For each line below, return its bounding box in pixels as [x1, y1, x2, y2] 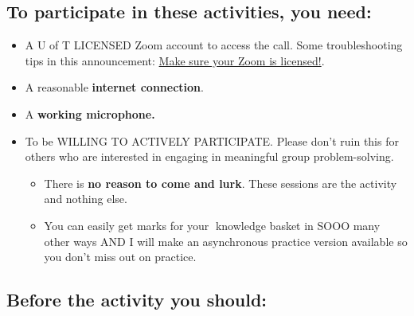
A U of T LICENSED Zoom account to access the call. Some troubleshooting [25, 37, 403, 53]
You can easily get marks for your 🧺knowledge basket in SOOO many [44, 217, 381, 233]
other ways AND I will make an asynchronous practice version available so [44, 232, 408, 249]
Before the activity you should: [6, 287, 268, 312]
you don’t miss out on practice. [44, 248, 197, 265]
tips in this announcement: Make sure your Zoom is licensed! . [25, 52, 325, 68]
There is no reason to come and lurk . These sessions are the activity [44, 174, 397, 191]
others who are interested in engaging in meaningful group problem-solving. [25, 148, 394, 165]
